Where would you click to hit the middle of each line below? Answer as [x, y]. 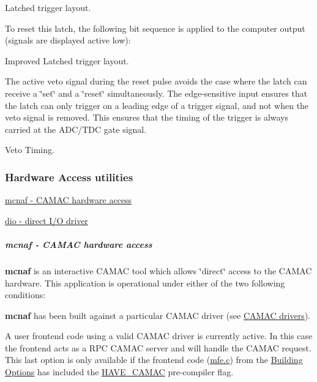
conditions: [25, 295]
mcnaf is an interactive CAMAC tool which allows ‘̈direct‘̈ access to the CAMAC [158, 270]
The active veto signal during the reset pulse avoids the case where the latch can [156, 81]
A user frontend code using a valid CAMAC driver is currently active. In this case [159, 336]
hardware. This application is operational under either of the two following [145, 283]
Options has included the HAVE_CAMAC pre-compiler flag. [119, 372]
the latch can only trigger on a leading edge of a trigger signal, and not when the [157, 105]
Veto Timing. [30, 150]
